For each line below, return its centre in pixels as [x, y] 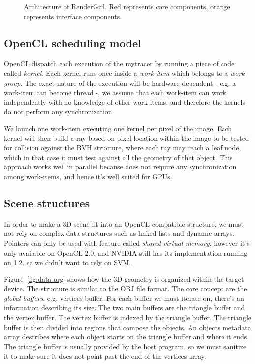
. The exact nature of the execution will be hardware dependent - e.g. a [128, 83]
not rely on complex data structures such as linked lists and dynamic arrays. [119, 233]
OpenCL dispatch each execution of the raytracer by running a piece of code [119, 63]
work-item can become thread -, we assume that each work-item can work [115, 92]
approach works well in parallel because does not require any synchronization [120, 167]
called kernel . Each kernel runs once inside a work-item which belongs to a [116, 73]
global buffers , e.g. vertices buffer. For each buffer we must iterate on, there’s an [124, 298]
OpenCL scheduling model [73, 43]
